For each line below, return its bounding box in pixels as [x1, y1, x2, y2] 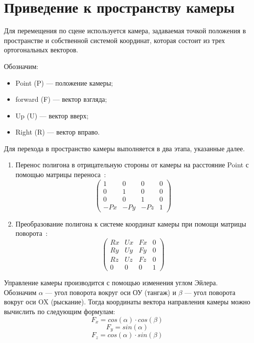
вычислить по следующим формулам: [4, 306, 115, 316]
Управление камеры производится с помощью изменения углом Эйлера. [4, 277, 218, 288]
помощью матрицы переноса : [15, 169, 106, 180]
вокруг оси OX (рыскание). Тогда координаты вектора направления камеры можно [4, 297, 251, 307]
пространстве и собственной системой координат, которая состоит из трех [4, 35, 225, 45]
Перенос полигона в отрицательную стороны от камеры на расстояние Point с [15, 160, 249, 170]
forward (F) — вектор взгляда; [15, 94, 107, 104]
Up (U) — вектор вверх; [15, 110, 89, 120]
